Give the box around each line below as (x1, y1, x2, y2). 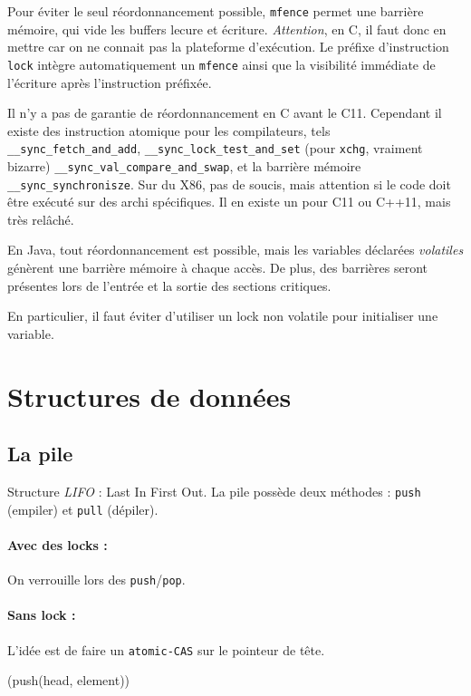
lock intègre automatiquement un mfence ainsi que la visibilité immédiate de (7, 54, 436, 73)
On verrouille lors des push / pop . (7, 570, 186, 589)
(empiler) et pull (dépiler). (7, 499, 159, 518)
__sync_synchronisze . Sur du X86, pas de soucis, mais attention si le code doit (7, 174, 451, 193)
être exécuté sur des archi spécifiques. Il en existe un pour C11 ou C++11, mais (7, 192, 451, 211)
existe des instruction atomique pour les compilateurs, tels (7, 121, 331, 140)
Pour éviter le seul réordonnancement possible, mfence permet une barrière (7, 2, 424, 20)
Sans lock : (7, 605, 76, 624)
